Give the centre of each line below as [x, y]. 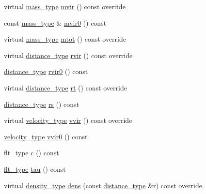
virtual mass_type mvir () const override [65, 6]
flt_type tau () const [35, 169]
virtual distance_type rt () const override [65, 87]
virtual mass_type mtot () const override [65, 39]
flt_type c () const [32, 153]
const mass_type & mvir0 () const [55, 22]
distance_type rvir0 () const [46, 71]
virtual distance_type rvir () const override [68, 55]
